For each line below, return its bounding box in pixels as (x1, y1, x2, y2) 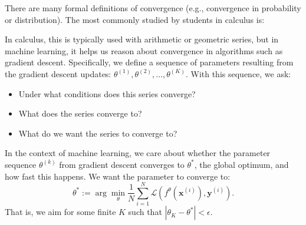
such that (128, 206, 162, 218)
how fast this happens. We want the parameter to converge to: (5, 170, 231, 182)
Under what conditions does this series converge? (18, 87, 196, 100)
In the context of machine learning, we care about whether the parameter (5, 147, 271, 159)
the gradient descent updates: (5, 67, 111, 80)
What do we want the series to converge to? (18, 127, 177, 139)
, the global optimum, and (194, 158, 289, 170)
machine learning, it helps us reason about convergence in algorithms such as (5, 44, 283, 57)
